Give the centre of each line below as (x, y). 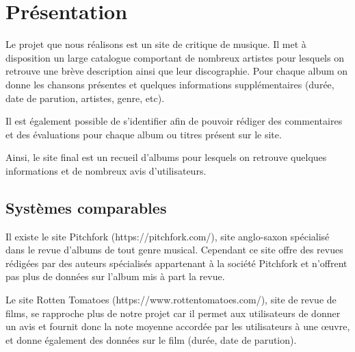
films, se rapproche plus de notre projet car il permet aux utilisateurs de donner (173, 313)
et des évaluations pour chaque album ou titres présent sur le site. (144, 134)
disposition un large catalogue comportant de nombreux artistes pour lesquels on (175, 57)
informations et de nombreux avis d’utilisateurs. (106, 170)
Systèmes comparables (86, 207)
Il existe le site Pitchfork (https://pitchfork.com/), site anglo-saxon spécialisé (168, 236)
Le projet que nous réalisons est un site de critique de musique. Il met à (156, 44)
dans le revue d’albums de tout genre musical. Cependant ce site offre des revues (174, 250)
